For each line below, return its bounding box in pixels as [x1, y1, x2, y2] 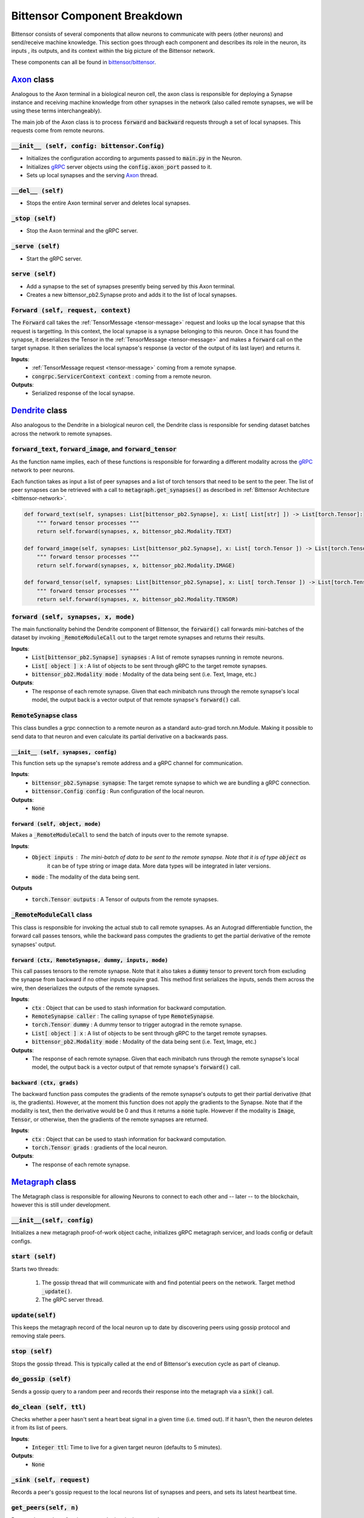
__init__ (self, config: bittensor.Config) [11, 141, 165, 150]
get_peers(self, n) [11, 1503, 79, 1511]
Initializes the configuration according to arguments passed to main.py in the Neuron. [26, 155, 242, 162]
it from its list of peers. [11, 1424, 68, 1431]
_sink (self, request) [11, 1475, 90, 1484]
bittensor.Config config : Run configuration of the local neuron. [32, 788, 205, 795]
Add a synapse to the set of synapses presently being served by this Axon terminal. [26, 282, 236, 290]
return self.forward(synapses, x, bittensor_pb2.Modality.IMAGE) [36, 562, 235, 569]
